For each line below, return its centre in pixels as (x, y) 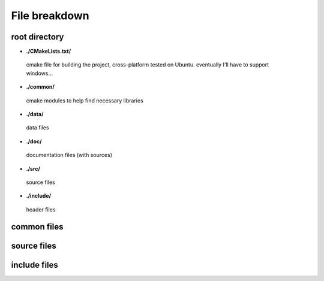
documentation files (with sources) (69, 155)
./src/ (33, 168)
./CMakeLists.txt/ (49, 52)
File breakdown (50, 16)
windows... (40, 73)
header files (41, 209)
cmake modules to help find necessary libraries (85, 100)
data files (37, 128)
